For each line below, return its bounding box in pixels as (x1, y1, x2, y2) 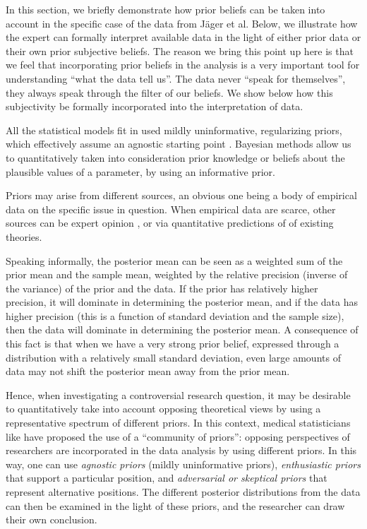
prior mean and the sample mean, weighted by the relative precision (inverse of (6, 267, 348, 282)
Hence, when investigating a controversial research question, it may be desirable (6, 387, 351, 402)
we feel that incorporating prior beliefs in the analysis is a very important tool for (6, 57, 360, 72)
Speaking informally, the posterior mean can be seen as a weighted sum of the (6, 253, 343, 268)
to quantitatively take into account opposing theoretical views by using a (6, 401, 321, 416)
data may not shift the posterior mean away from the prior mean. (6, 364, 290, 379)
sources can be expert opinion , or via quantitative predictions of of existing (6, 215, 334, 230)
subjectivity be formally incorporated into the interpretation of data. (6, 99, 303, 114)
